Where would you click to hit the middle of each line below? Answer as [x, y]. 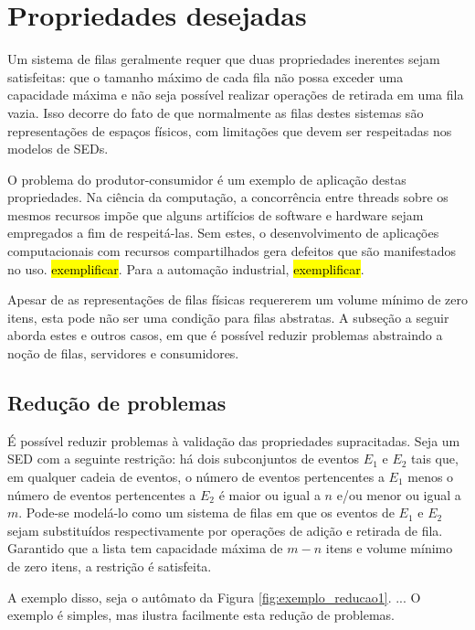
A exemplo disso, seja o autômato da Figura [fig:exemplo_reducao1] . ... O [214, 597]
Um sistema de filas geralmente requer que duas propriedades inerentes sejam [224, 59]
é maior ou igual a [269, 494]
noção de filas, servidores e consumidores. [123, 353]
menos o [431, 477]
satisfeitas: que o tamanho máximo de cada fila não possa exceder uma [206, 76]
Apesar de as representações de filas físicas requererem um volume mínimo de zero [237, 299]
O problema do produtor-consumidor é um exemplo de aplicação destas [207, 179]
